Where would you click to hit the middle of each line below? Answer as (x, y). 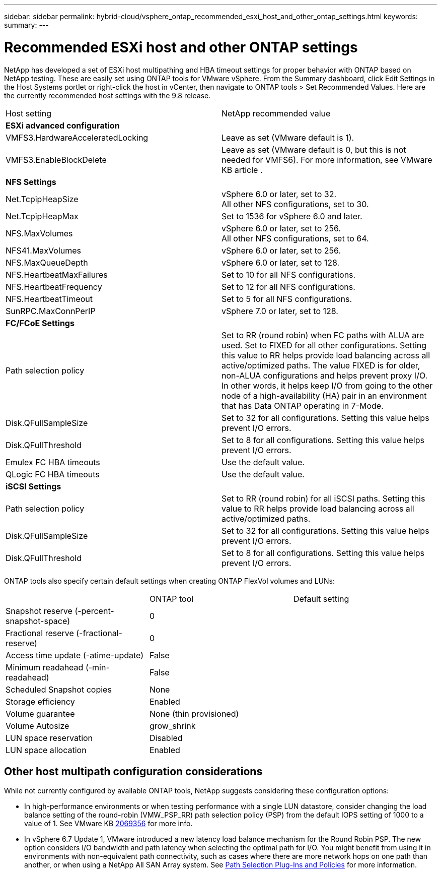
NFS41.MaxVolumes (44, 250)
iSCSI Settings (33, 486)
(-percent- (94, 611)
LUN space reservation (49, 738)
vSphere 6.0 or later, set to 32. (279, 194)
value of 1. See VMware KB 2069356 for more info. (108, 824)
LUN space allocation (46, 750)
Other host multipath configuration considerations (133, 771)
